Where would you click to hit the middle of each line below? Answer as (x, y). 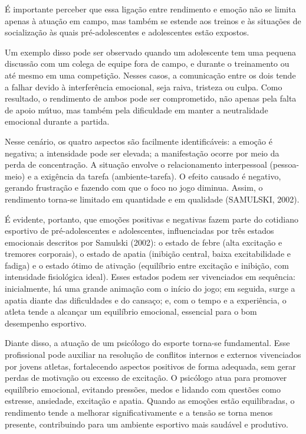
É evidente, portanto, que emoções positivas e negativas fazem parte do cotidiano (152, 219)
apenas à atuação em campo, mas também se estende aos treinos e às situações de (153, 20)
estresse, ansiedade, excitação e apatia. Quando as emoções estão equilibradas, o (150, 401)
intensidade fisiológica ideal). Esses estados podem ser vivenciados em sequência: (150, 277)
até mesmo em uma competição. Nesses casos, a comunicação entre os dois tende (150, 75)
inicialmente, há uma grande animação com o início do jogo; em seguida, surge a (150, 288)
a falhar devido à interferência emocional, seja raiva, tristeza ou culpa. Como (144, 87)
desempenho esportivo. (46, 323)
